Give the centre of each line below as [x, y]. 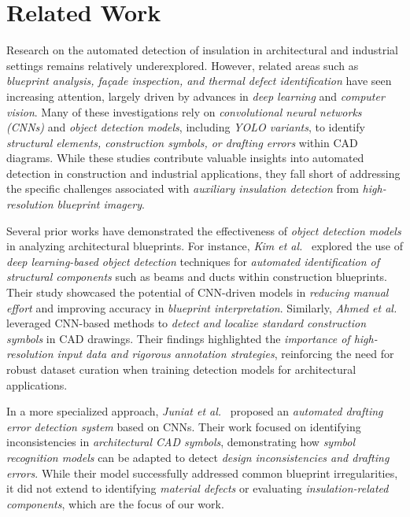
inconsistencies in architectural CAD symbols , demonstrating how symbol [181, 442]
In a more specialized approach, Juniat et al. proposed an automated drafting [195, 411]
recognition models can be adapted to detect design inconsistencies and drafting [198, 457]
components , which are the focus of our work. [115, 503]
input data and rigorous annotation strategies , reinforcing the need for [225, 354]
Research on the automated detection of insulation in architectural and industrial [203, 50]
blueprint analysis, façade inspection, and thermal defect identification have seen [199, 81]
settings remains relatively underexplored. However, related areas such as [183, 65]
